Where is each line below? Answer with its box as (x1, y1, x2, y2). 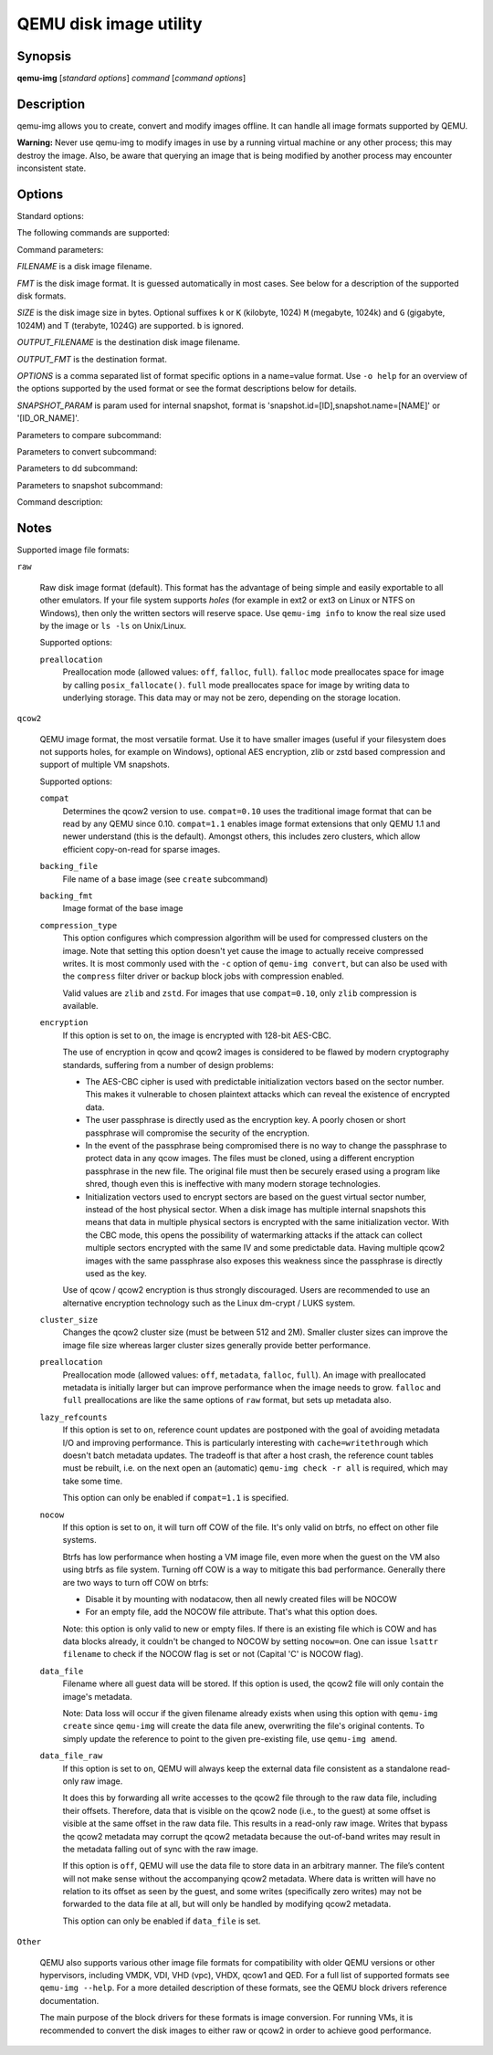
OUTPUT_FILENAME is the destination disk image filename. (16, 337, 241, 348)
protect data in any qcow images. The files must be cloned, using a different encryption (85, 1153, 414, 1164)
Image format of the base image (62, 903, 184, 914)
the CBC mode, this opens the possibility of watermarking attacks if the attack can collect (85, 1229, 424, 1241)
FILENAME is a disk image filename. (16, 261, 152, 272)
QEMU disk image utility (16, 14, 203, 34)
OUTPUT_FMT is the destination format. (16, 353, 168, 364)
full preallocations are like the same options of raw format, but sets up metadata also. (62, 1395, 392, 1406)
